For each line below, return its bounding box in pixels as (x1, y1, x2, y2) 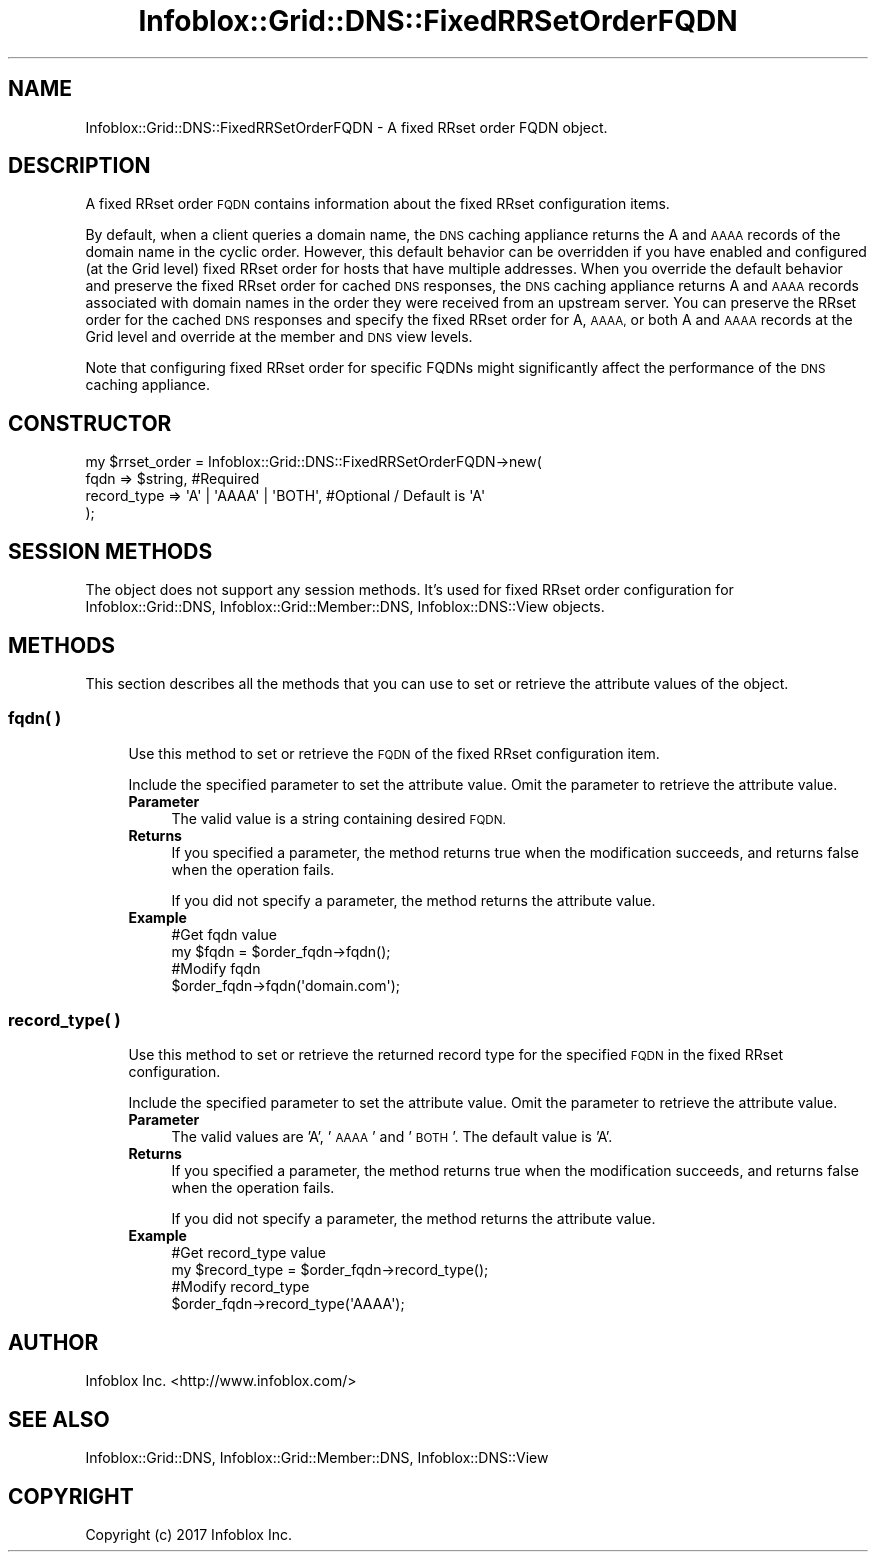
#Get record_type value (171, 1244, 326, 1262)
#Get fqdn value (171, 925, 277, 943)
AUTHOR (8, 1329, 99, 1355)
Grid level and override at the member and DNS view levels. (85, 328, 473, 346)
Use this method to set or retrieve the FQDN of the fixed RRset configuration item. (128, 744, 660, 762)
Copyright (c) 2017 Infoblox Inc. (85, 1526, 292, 1543)
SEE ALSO (8, 1406, 110, 1432)
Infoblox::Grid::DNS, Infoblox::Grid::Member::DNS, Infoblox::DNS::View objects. (85, 598, 605, 616)
